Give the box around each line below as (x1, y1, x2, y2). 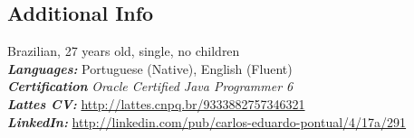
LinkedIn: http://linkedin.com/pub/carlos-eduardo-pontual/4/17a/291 (7, 112, 407, 131)
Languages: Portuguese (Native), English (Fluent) (7, 59, 293, 78)
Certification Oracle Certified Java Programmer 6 (7, 77, 294, 96)
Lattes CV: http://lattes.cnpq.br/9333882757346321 (7, 94, 305, 113)
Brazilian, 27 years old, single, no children (7, 41, 240, 60)
